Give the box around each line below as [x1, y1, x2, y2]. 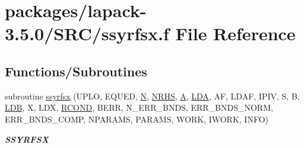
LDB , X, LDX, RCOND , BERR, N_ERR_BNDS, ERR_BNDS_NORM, [5, 101, 273, 114]
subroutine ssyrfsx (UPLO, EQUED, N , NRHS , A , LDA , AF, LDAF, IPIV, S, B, [5, 89, 300, 102]
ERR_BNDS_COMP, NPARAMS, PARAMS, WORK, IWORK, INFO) [5, 112, 268, 125]
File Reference [175, 21, 296, 46]
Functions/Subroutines [5, 62, 147, 80]
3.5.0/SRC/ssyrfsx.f [5, 21, 169, 46]
